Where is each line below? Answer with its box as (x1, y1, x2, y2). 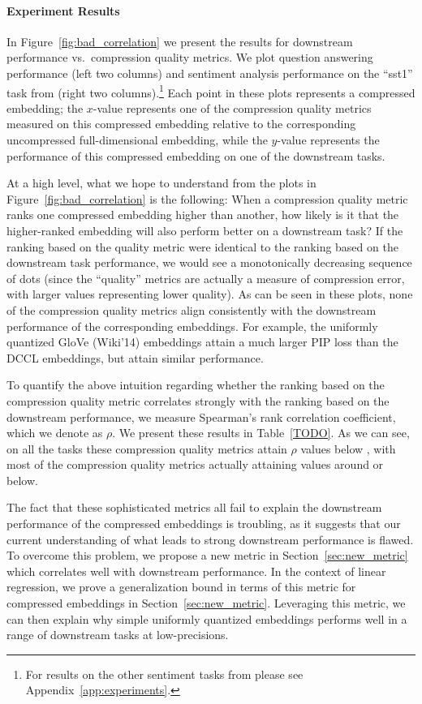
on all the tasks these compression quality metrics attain (6, 440, 287, 457)
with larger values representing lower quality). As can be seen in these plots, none (6, 285, 413, 303)
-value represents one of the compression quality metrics (93, 99, 372, 116)
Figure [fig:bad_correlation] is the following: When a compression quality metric (6, 190, 408, 207)
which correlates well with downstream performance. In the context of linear (6, 562, 386, 579)
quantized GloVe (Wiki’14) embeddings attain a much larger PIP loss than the (6, 333, 398, 350)
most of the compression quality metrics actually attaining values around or (6, 456, 384, 473)
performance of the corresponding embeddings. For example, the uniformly (6, 317, 378, 334)
